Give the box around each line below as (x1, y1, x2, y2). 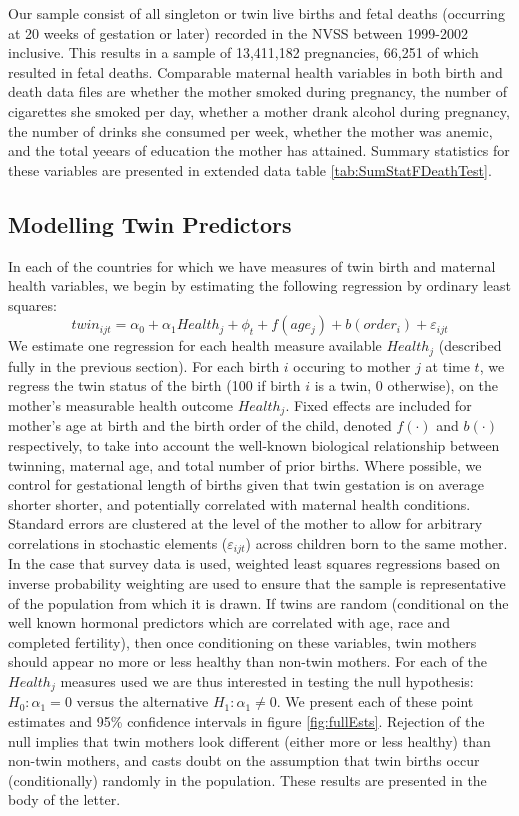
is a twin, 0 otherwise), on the (314, 375, 499, 396)
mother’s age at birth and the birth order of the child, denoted (8, 415, 392, 436)
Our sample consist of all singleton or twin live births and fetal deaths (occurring (8, 3, 505, 23)
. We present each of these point (276, 691, 474, 712)
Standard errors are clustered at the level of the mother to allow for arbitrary (8, 513, 483, 534)
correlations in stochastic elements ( (8, 532, 228, 553)
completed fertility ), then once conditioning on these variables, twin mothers (8, 631, 477, 652)
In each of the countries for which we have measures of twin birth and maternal (8, 255, 496, 276)
